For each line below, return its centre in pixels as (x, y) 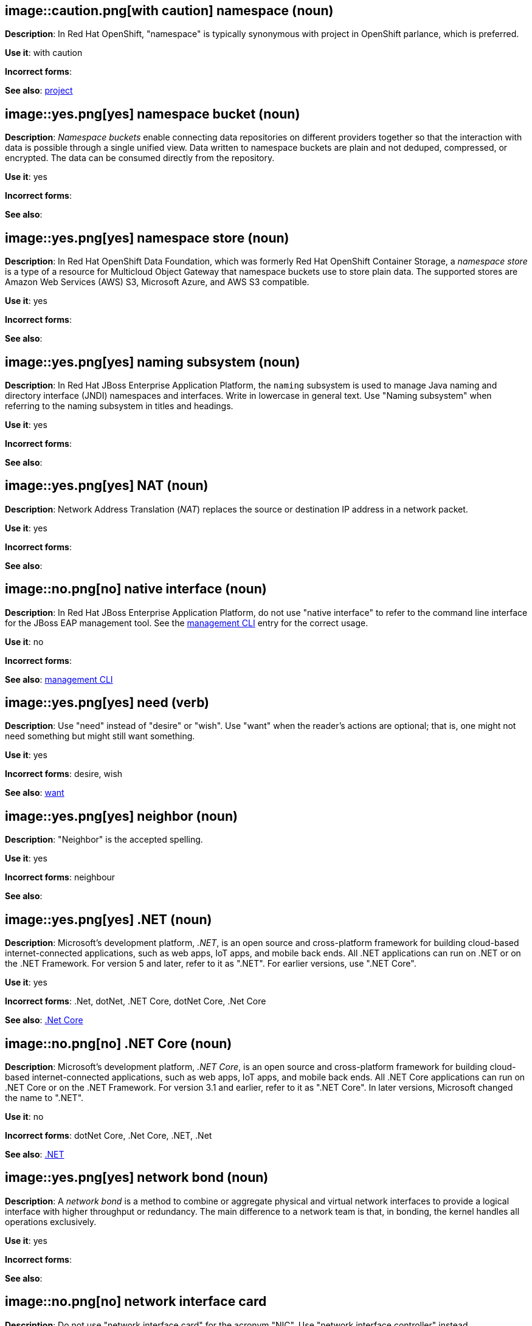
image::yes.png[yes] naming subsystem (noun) (153, 362)
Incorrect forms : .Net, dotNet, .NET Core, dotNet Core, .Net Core (136, 1001)
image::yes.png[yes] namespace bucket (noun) (153, 114)
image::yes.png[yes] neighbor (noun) (121, 816)
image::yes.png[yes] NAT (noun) (107, 486)
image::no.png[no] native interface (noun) (136, 589)
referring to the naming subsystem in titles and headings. (119, 406)
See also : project (39, 91)
